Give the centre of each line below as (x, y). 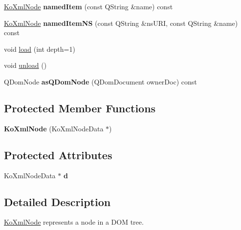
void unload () (25, 65)
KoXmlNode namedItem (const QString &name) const (88, 6)
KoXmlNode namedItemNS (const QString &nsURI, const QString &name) (121, 23)
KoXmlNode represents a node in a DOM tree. (74, 222)
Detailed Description (57, 201)
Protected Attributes (58, 155)
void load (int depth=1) (40, 49)
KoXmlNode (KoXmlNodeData (54, 128)
